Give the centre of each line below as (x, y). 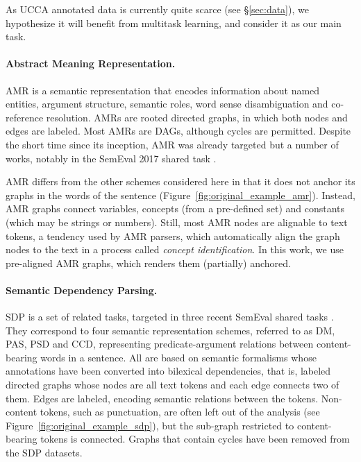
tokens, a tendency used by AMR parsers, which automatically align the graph (173, 236)
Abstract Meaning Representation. (91, 63)
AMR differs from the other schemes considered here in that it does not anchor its (180, 181)
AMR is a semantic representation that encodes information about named (163, 90)
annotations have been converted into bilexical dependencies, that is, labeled (168, 371)
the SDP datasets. (44, 453)
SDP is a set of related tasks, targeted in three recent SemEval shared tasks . (170, 317)
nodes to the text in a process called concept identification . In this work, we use (175, 249)
